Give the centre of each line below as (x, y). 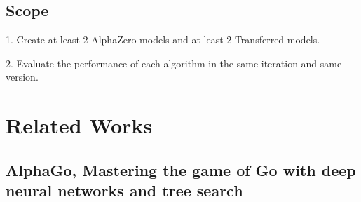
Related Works (79, 125)
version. (22, 77)
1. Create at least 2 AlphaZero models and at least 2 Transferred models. (163, 40)
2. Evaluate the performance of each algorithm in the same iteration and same (174, 63)
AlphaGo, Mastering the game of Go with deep (181, 169)
